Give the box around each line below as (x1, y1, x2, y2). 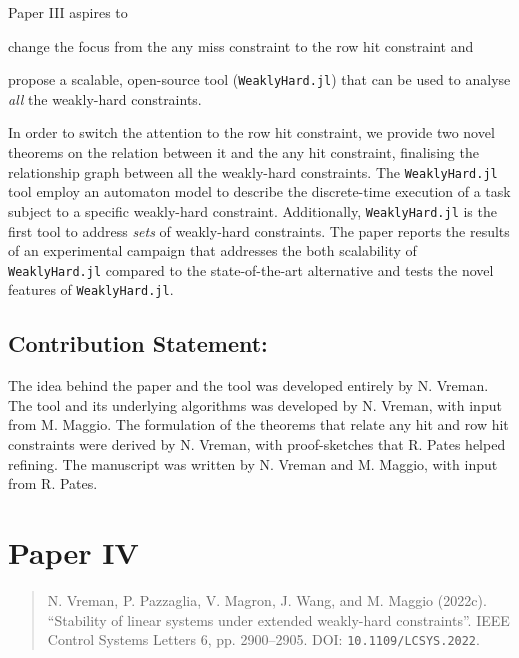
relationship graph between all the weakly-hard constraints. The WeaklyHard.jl (8, 161, 498, 182)
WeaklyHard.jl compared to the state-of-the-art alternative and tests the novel (8, 259, 494, 280)
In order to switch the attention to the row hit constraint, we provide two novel (8, 122, 495, 143)
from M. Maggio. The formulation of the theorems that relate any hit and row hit (8, 414, 509, 435)
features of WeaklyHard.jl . (8, 279, 174, 300)
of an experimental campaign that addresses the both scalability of (8, 240, 417, 261)
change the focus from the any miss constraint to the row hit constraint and (8, 35, 474, 56)
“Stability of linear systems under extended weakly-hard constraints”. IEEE (47, 609, 510, 630)
